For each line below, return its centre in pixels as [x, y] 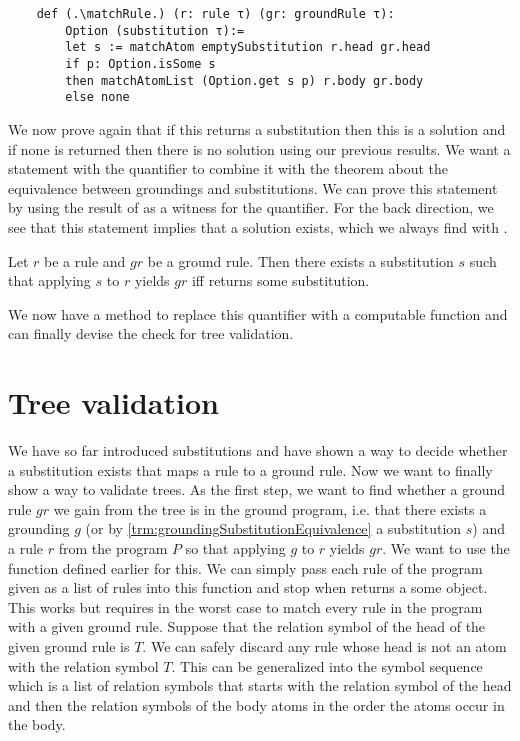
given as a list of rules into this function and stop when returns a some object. [248, 587]
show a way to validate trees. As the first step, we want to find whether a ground [257, 489]
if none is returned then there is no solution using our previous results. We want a [259, 148]
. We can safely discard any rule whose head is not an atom [324, 645]
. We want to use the [446, 547]
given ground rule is [69, 645]
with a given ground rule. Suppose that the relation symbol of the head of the [247, 626]
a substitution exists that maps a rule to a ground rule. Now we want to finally [250, 469]
